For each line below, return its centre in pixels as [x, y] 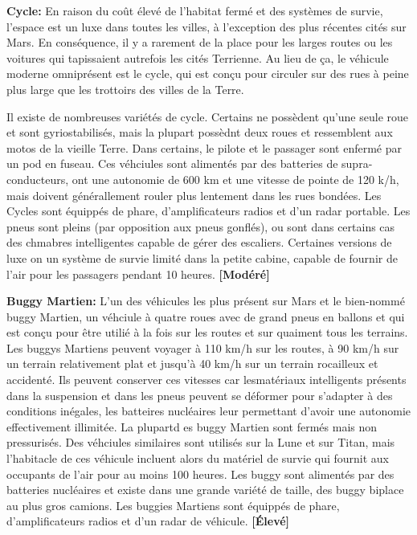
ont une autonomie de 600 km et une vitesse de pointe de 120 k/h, [235, 179]
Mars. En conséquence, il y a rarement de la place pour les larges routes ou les [200, 42]
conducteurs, [38, 179]
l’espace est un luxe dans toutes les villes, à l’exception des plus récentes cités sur [206, 26]
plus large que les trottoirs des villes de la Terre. [125, 89]
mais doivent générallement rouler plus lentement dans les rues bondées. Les [194, 195]
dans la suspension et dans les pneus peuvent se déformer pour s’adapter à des [200, 395]
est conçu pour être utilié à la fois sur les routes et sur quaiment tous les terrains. [207, 332]
